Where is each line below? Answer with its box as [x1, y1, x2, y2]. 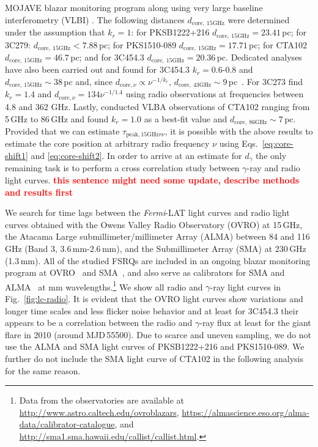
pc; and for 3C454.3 [70, 50, 144, 63]
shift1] [5, 149, 28, 161]
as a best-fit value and [144, 112, 227, 125]
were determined [227, 13, 290, 26]
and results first [5, 185, 73, 198]
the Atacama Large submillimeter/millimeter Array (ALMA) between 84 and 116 [5, 230, 310, 243]
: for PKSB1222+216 [131, 26, 210, 39]
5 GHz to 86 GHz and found [5, 112, 109, 125]
